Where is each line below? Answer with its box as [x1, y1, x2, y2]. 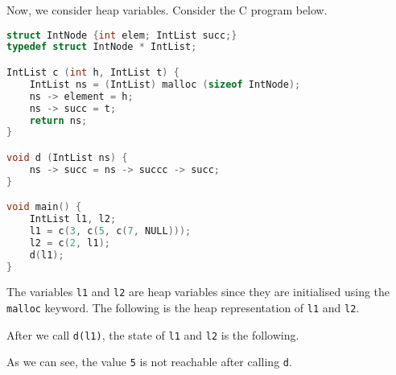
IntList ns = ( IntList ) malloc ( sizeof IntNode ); [29, 78, 301, 90]
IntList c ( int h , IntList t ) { [6, 67, 179, 78]
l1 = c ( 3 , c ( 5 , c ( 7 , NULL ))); [29, 225, 192, 237]
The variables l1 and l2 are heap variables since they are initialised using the [6, 283, 390, 300]
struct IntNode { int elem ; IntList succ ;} [6, 29, 237, 41]
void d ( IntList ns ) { [6, 151, 128, 163]
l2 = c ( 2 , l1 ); [29, 237, 110, 249]
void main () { [6, 201, 82, 213]
